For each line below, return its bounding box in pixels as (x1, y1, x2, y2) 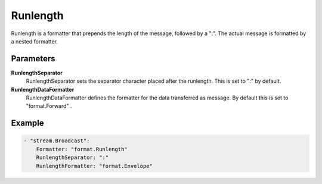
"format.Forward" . (26, 102, 72, 110)
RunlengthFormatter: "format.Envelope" (36, 163, 153, 169)
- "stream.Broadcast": (23, 138, 90, 144)
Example (11, 118, 44, 128)
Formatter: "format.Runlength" (36, 146, 128, 152)
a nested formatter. (11, 38, 58, 45)
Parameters (11, 54, 55, 64)
